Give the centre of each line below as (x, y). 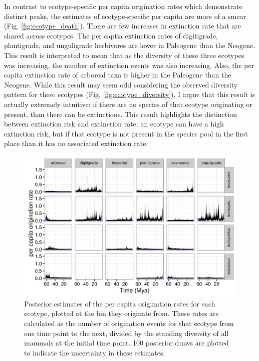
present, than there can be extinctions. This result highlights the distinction (120, 114)
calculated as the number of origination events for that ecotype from (129, 323)
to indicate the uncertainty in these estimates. (95, 352)
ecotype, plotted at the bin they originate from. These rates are (121, 313)
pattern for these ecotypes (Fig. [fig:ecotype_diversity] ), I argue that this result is (129, 94)
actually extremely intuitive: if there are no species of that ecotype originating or (128, 104)
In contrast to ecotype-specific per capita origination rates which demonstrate (123, 6)
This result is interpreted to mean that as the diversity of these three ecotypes (124, 55)
